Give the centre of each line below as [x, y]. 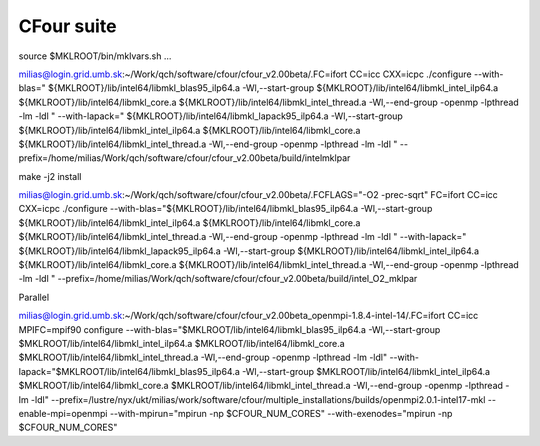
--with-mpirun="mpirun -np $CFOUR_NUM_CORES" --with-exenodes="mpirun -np [281, 413]
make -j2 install [50, 176]
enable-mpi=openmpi [63, 413]
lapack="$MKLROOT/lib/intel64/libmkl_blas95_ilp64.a [129, 371]
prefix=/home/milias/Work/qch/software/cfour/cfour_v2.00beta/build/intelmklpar [184, 158]
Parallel [34, 297]
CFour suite [67, 26]
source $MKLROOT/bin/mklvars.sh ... [95, 56]
